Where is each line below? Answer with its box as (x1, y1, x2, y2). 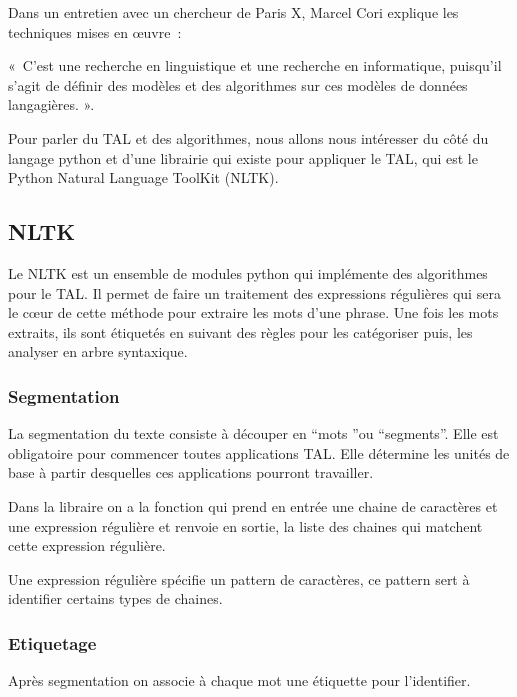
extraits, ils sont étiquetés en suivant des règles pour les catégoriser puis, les (8, 321, 473, 342)
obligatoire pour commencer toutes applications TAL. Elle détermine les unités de (8, 442, 510, 463)
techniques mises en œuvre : (8, 21, 182, 42)
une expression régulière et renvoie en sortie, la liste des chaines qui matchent (8, 515, 483, 536)
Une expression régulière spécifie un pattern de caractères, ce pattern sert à (8, 568, 470, 589)
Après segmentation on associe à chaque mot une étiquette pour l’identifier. (8, 670, 471, 691)
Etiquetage (8, 630, 97, 655)
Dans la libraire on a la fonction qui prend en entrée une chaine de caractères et (8, 495, 498, 516)
